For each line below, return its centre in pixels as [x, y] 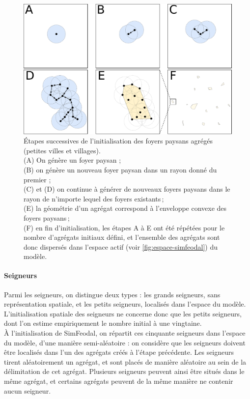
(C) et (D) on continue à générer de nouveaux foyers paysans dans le [127, 189]
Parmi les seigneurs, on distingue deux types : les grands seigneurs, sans [112, 294]
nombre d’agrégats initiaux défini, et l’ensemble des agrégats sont [122, 237]
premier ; [37, 179]
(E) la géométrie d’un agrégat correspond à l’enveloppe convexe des [125, 208]
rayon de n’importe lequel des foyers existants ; [94, 198]
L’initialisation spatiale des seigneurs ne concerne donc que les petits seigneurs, [123, 313]
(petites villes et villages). [62, 150]
